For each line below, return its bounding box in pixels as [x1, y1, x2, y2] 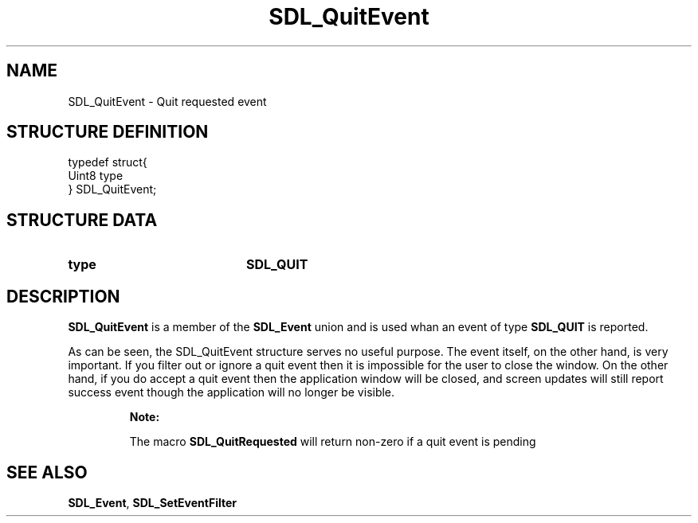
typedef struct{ [68, 155, 147, 170]
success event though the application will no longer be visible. [68, 385, 395, 400]
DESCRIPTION [6, 286, 120, 306]
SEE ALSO [6, 462, 88, 482]
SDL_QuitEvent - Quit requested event [68, 94, 267, 108]
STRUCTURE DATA [6, 209, 158, 230]
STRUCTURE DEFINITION [6, 122, 209, 142]
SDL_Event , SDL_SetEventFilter [68, 495, 237, 509]
